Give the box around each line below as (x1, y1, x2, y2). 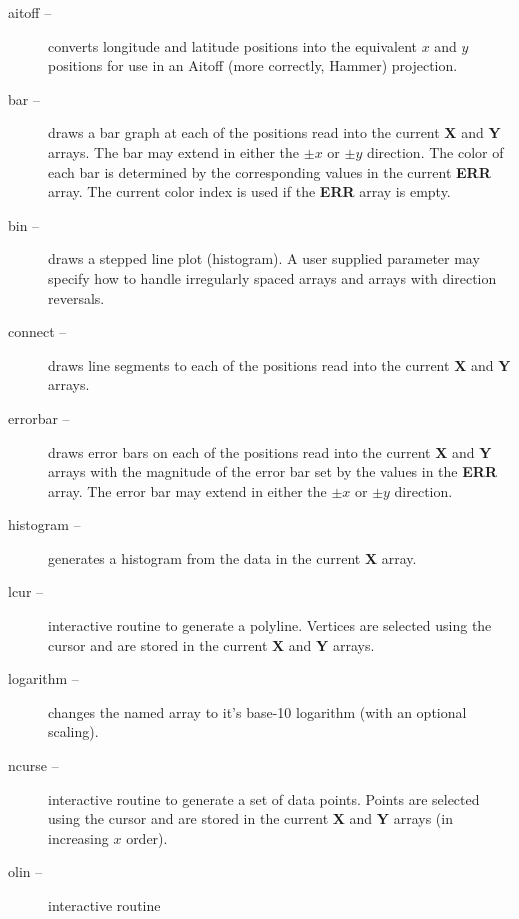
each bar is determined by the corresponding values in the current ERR (48, 161, 491, 182)
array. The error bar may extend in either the (48, 480, 327, 501)
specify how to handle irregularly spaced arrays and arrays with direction (48, 267, 497, 288)
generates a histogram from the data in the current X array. (48, 547, 417, 568)
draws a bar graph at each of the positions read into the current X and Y (48, 122, 501, 143)
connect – (8, 321, 67, 342)
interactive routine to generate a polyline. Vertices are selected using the (48, 615, 492, 636)
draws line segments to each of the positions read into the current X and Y (48, 354, 511, 375)
